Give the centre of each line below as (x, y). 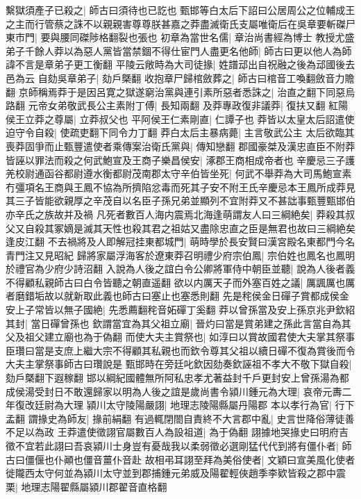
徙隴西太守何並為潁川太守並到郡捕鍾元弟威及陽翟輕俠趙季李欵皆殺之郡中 (171, 473)
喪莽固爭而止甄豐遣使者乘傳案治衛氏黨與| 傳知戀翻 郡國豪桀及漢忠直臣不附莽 (180, 146)
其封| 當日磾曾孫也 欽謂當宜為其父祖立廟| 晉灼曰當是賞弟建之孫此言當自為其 (178, 323)
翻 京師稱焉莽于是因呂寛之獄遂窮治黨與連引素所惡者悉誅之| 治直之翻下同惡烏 (180, 91)
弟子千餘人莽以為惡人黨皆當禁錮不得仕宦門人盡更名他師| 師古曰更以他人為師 (179, 50)
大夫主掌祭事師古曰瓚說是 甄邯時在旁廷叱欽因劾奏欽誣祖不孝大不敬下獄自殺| (179, 364)
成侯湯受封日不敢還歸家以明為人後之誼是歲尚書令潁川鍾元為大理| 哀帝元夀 (174, 391)
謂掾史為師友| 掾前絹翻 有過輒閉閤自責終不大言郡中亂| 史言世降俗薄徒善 (191, 418)
